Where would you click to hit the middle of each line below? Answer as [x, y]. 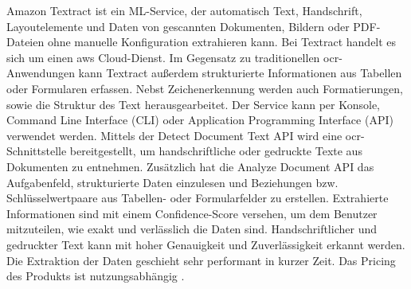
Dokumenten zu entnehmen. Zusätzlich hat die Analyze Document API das [190, 166]
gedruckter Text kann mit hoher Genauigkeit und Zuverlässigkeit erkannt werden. [206, 244]
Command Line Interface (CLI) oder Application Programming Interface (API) [200, 120]
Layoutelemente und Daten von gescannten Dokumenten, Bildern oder [178, 26]
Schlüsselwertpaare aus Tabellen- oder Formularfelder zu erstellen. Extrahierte [198, 198]
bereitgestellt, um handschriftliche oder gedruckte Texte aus [216, 151]
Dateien [25, 42]
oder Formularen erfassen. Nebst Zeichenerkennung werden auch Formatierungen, [205, 88]
